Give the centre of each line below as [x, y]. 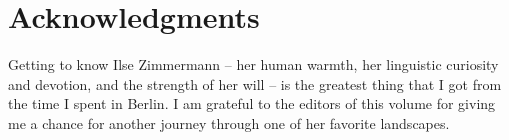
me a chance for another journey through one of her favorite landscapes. [229, 122]
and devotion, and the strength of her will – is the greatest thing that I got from [255, 83]
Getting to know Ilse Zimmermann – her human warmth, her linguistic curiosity [253, 64]
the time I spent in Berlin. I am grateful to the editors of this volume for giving [252, 103]
